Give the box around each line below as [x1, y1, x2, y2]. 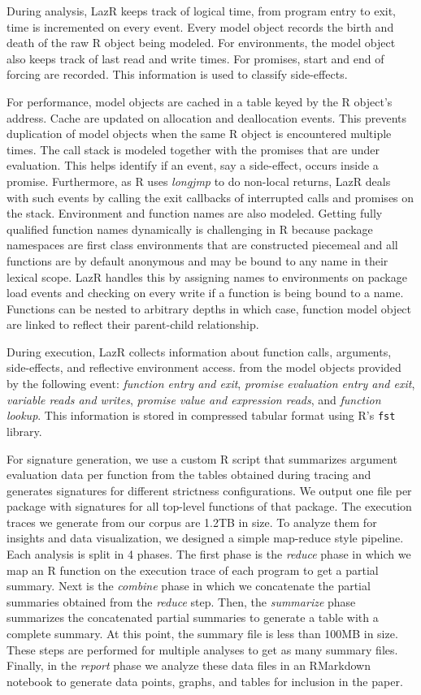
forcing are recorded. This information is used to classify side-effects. [7, 66, 348, 83]
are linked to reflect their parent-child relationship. [7, 316, 259, 333]
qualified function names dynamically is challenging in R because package [7, 220, 373, 237]
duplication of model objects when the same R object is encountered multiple [7, 125, 392, 142]
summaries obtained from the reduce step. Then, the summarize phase [7, 593, 356, 610]
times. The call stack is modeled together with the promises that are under [7, 140, 380, 158]
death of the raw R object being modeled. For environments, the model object [7, 34, 396, 51]
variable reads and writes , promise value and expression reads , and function [7, 391, 381, 408]
